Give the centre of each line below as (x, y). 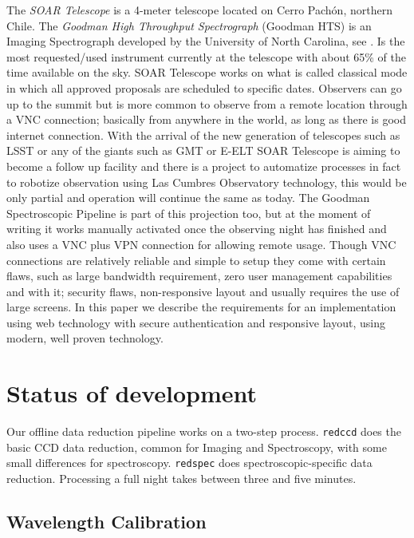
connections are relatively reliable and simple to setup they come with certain (196, 260)
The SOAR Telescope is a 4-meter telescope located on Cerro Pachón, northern (199, 10)
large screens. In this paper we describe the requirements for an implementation (201, 307)
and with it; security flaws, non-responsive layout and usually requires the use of (203, 291)
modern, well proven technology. (85, 338)
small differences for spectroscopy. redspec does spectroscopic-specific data (189, 463)
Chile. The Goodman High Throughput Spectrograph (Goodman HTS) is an (189, 25)
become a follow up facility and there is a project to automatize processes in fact (204, 166)
